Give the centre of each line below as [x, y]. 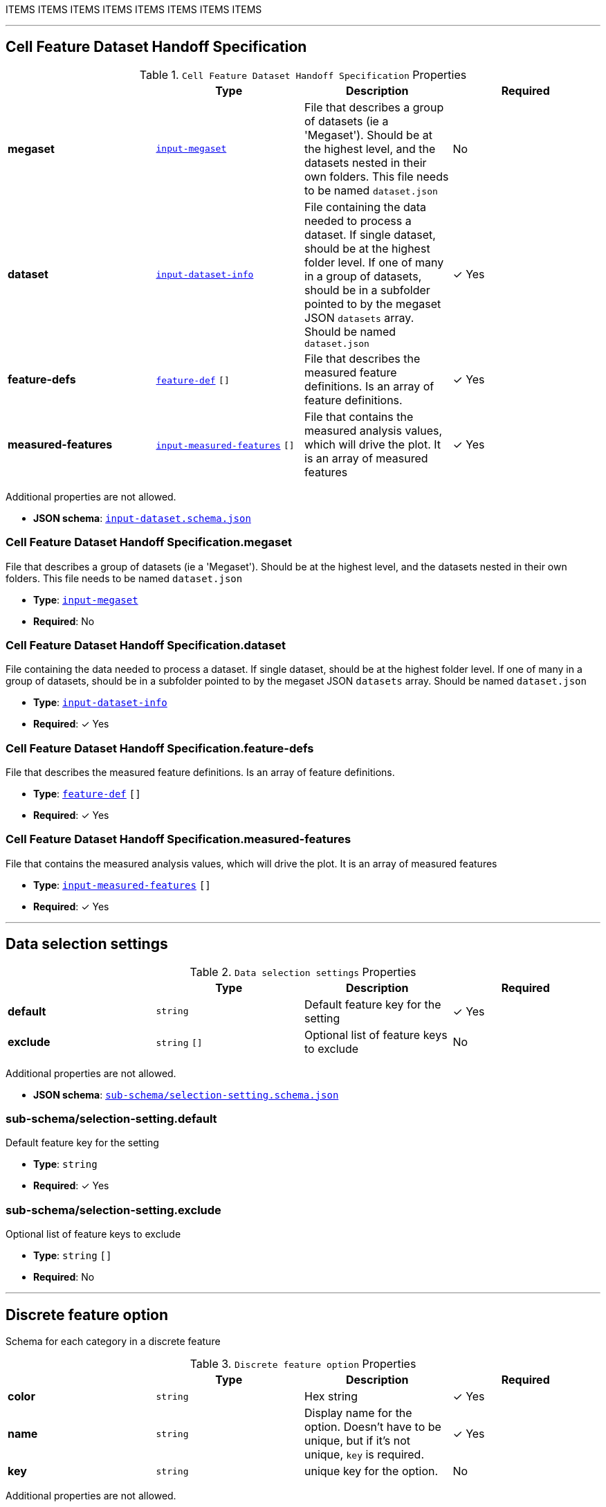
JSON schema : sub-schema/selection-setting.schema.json [186, 1094]
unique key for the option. [371, 1471]
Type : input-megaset [86, 599]
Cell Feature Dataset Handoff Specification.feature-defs [160, 748]
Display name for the [358, 1413]
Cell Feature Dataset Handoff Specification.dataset [146, 645]
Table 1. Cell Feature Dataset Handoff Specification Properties [303, 74]
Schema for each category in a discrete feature [113, 1342]
